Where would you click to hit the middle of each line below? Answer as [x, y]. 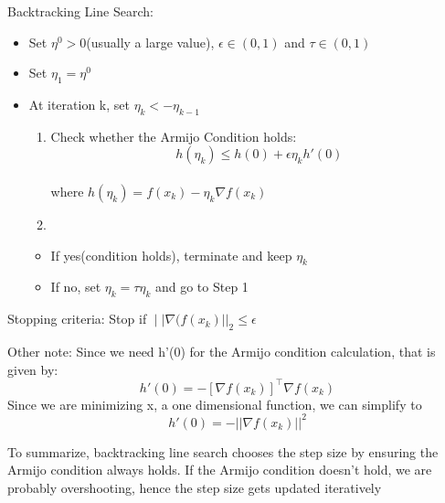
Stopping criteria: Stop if [77, 319]
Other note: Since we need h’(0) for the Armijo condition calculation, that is [222, 351]
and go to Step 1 [201, 287]
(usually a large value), [150, 42]
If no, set [76, 287]
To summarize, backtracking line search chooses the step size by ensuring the [223, 451]
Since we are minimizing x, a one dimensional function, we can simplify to [215, 404]
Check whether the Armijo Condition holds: [174, 136]
